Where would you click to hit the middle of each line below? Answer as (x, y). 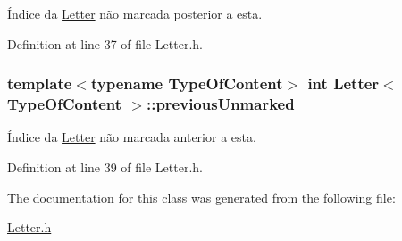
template (40, 83)
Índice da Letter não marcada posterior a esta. (135, 13)
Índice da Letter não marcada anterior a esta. (132, 137)
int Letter (343, 83)
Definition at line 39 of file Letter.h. (105, 166)
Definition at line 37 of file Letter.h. (105, 43)
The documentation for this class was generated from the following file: (201, 197)
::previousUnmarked (220, 104)
